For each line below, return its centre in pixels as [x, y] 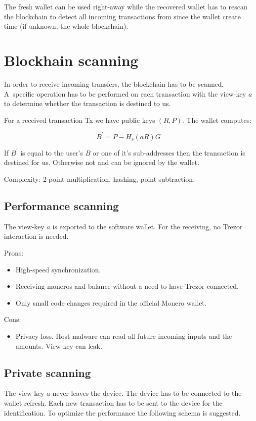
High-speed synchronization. [58, 269]
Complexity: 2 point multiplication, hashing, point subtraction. [100, 179]
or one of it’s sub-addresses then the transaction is [169, 152]
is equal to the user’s [52, 152]
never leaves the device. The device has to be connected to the [147, 393]
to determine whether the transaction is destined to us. [87, 103]
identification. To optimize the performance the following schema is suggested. [122, 412]
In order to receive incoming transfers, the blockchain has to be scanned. [114, 83]
